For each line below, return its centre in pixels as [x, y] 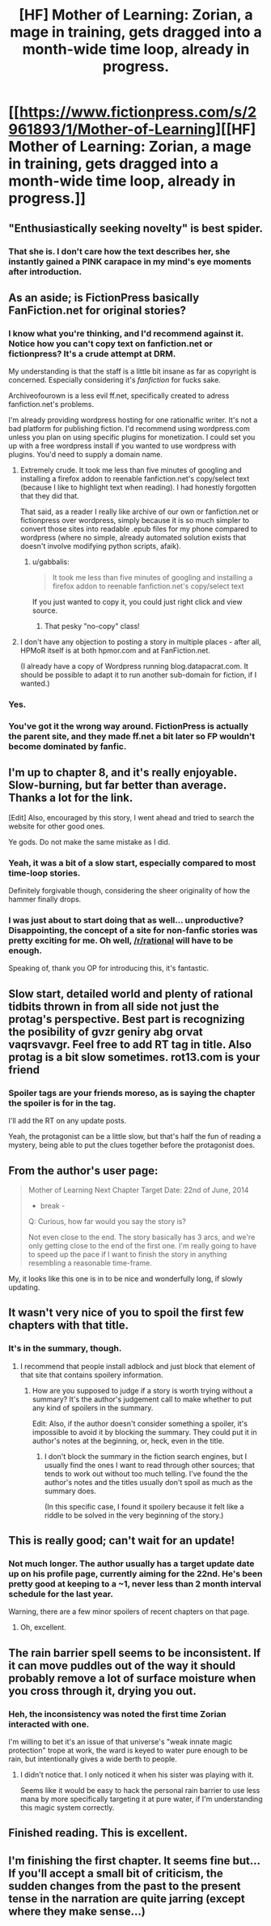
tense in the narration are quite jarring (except [127, 1898]
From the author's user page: [83, 1170]
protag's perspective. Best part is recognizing [127, 1019]
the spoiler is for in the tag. [62, 1102]
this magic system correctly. [67, 1808]
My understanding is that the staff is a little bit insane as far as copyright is [133, 371]
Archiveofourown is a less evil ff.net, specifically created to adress [119, 396]
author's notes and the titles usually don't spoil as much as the [148, 1482]
